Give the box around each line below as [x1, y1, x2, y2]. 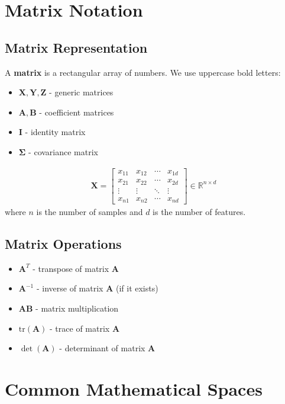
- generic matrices [49, 86, 114, 98]
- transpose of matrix [33, 262, 109, 274]
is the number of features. [153, 206, 246, 218]
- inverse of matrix [36, 282, 103, 294]
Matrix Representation [5, 38, 148, 56]
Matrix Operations [5, 235, 122, 253]
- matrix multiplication [35, 302, 119, 315]
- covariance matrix [28, 145, 98, 158]
